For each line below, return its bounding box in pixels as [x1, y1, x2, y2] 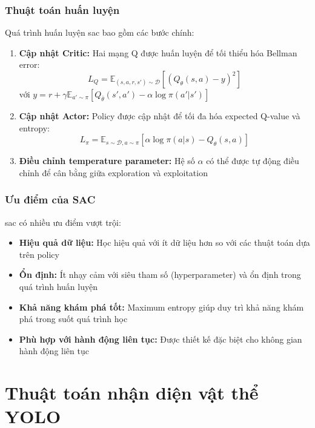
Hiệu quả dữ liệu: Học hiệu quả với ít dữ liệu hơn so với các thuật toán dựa [19, 236, 310, 249]
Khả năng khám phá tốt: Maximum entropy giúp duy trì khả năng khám [19, 300, 304, 313]
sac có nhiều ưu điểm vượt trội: [5, 216, 121, 228]
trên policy [19, 248, 59, 260]
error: [19, 58, 40, 71]
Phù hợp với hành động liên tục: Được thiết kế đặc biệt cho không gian [19, 332, 302, 345]
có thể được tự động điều [206, 154, 299, 167]
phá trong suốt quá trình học [19, 312, 128, 325]
